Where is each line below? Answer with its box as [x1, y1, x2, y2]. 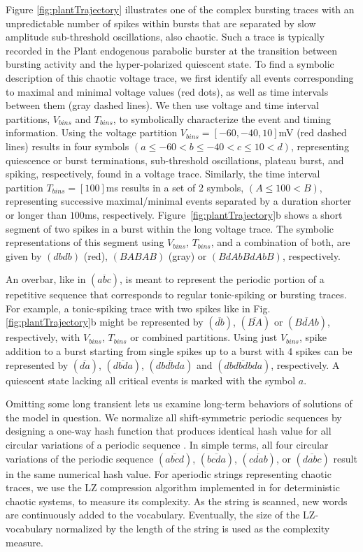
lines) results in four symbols [6, 138, 129, 153]
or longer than [6, 207, 67, 221]
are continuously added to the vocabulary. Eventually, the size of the [6, 507, 300, 522]
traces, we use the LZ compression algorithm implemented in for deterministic [6, 480, 340, 495]
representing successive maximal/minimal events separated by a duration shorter [6, 194, 352, 208]
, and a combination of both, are [211, 235, 350, 249]
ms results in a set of [106, 180, 196, 194]
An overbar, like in [6, 272, 86, 286]
